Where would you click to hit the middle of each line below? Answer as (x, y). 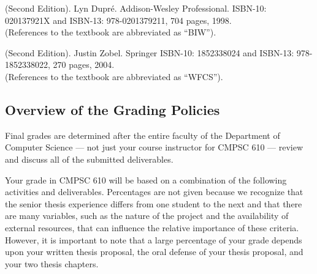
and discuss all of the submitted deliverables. (89, 159)
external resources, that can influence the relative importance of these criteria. (152, 227)
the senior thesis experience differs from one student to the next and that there (154, 203)
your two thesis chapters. (52, 263)
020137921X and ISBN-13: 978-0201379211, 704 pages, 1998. (118, 20)
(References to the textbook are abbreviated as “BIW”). (111, 32)
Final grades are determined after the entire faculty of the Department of (143, 135)
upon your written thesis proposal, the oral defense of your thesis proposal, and (154, 252)
